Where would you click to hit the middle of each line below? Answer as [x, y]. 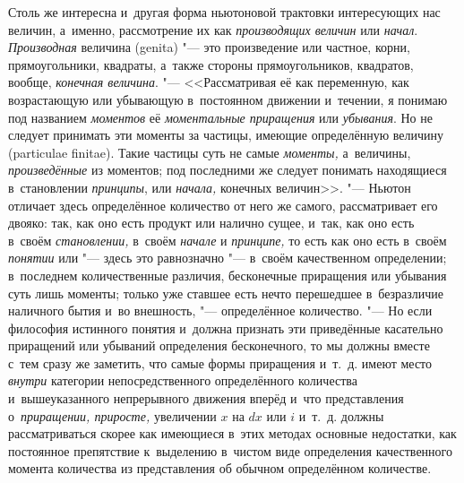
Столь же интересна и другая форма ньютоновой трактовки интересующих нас [224, 12]
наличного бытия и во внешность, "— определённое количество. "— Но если [220, 310]
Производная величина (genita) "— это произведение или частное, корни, [209, 47]
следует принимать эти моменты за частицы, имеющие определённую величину [226, 135]
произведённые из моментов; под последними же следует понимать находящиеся [228, 170]
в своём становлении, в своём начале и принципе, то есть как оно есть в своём [228, 240]
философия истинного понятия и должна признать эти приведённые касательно [226, 328]
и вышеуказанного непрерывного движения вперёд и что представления [206, 398]
